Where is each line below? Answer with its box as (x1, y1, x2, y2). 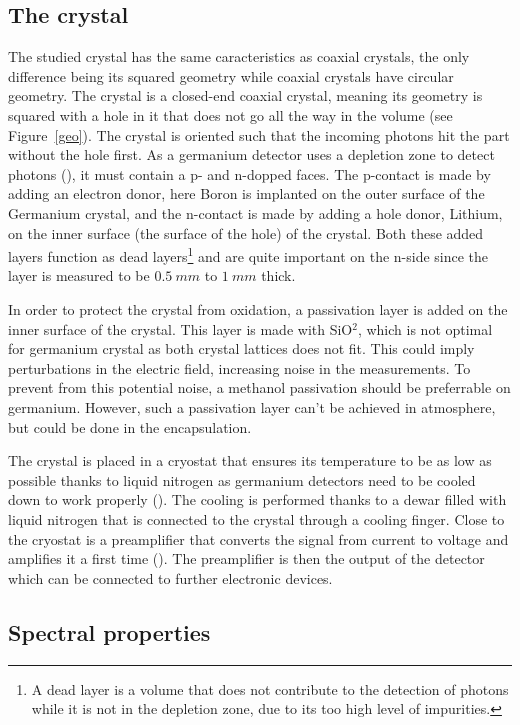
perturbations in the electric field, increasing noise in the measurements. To (8, 357, 471, 378)
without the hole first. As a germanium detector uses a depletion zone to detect (8, 144, 495, 165)
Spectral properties (8, 616, 211, 647)
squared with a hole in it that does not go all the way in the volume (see (8, 104, 453, 125)
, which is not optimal (357, 318, 493, 339)
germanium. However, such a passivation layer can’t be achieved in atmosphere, (8, 396, 496, 417)
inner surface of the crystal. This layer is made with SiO (8, 318, 353, 339)
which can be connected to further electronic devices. (8, 567, 333, 588)
